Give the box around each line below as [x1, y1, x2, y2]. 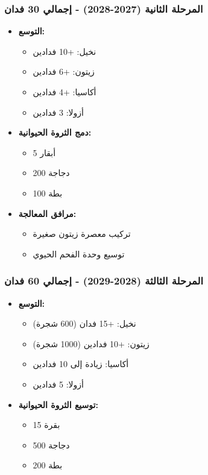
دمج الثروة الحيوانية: [18, 126, 92, 139]
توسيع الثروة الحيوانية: [18, 398, 98, 411]
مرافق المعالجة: [18, 207, 77, 219]
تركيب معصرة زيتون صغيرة [33, 227, 131, 240]
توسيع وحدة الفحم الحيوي [33, 247, 125, 260]
